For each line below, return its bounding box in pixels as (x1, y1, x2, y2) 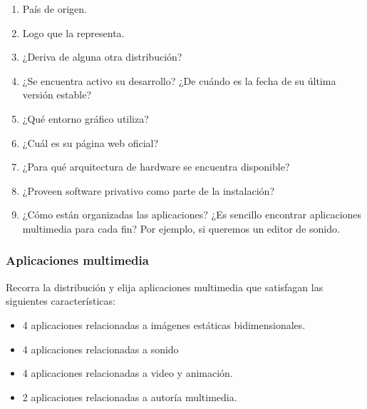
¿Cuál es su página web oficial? (22, 135, 159, 150)
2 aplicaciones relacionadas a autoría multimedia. (22, 389, 237, 404)
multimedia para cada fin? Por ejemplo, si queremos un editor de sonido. (22, 221, 340, 236)
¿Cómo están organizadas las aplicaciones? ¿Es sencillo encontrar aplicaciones (22, 207, 362, 222)
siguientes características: (6, 293, 115, 308)
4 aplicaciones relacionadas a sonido (22, 341, 179, 356)
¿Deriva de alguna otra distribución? (22, 49, 182, 64)
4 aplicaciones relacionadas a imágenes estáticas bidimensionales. (22, 317, 306, 332)
